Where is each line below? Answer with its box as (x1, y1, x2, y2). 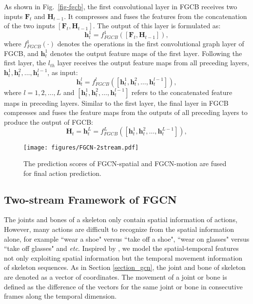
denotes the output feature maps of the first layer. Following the (50, 48, 242, 58)
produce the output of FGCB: (4, 116, 93, 127)
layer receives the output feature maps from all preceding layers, (57, 57, 249, 68)
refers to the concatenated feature (131, 87, 233, 97)
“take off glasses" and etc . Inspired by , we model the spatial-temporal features (4, 243, 239, 253)
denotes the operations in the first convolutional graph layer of (57, 38, 244, 49)
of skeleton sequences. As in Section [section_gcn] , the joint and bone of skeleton (4, 262, 246, 272)
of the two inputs (4, 20, 55, 31)
